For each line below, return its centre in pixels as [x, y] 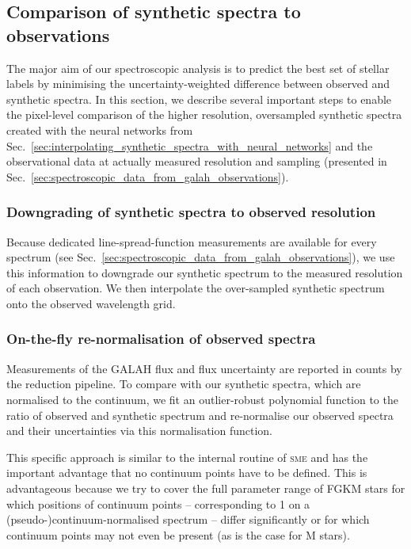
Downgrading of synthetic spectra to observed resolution [191, 212]
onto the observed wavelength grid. [91, 303]
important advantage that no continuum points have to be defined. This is [187, 473]
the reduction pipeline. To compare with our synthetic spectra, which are [184, 384]
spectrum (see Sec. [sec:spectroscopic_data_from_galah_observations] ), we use [201, 257]
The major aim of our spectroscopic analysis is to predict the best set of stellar [198, 68]
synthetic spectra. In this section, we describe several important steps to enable [199, 99]
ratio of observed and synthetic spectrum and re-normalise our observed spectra [200, 415]
